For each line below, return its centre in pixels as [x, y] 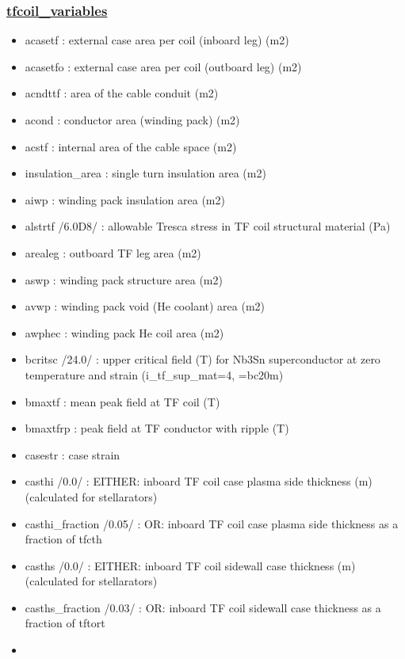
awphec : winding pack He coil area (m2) [124, 332]
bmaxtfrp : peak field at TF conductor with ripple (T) [157, 428]
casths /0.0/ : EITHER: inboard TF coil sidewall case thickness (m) [190, 565]
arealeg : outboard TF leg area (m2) [113, 252]
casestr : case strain [73, 454]
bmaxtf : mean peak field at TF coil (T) [122, 401]
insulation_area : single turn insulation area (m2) [145, 173]
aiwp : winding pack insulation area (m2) [125, 199]
